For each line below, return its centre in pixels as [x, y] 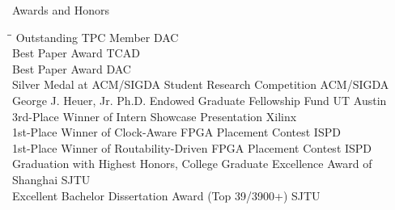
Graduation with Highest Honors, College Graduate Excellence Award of [192, 164]
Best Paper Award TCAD [76, 53]
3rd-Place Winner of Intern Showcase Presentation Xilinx [155, 116]
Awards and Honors [61, 10]
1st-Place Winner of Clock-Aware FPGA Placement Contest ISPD [176, 132]
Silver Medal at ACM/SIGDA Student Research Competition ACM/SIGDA [201, 84]
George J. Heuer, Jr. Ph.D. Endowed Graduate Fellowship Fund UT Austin [200, 100]
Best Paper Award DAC [72, 68]
